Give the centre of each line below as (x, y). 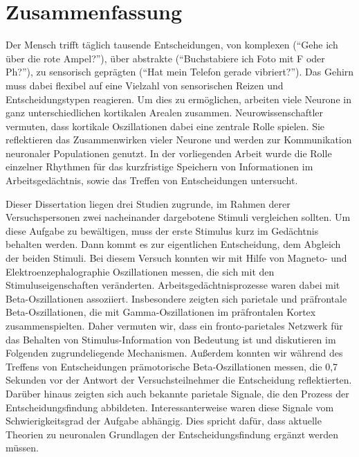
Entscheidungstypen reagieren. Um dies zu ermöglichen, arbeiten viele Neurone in (178, 99)
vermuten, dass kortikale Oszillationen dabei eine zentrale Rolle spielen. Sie (165, 126)
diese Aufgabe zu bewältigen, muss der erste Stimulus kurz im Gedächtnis (162, 230)
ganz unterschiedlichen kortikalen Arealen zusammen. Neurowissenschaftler (165, 113)
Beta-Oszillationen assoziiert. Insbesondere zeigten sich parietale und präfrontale (176, 298)
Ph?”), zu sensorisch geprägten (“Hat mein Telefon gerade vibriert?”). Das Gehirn (180, 72)
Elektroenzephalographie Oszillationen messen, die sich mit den (140, 271)
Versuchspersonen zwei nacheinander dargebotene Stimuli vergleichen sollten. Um (178, 217)
